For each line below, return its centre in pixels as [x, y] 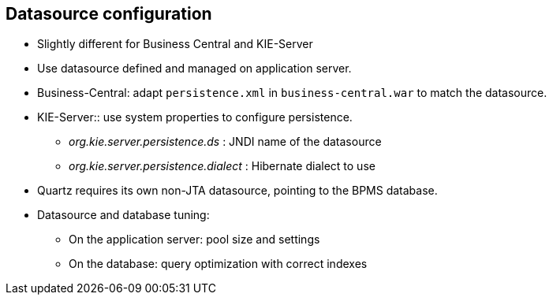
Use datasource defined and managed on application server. [194, 69]
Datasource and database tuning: [123, 215]
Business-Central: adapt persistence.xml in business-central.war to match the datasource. [292, 93]
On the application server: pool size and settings [194, 240]
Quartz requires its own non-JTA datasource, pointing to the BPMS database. [237, 191]
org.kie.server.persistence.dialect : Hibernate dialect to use [222, 166]
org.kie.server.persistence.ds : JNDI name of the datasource [225, 142]
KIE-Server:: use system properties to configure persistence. [195, 117]
